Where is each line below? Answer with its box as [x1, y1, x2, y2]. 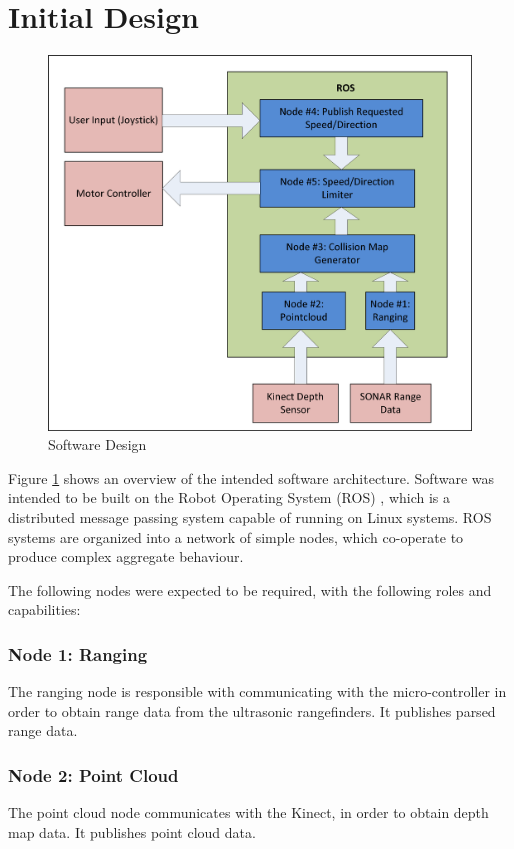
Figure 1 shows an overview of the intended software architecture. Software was [8, 467, 495, 488]
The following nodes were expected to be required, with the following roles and [8, 579, 492, 600]
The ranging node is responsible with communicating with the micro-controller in [8, 681, 507, 702]
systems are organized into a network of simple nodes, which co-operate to [8, 526, 464, 547]
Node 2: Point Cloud [8, 762, 179, 787]
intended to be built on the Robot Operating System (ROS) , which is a [8, 487, 451, 508]
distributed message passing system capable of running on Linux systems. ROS [8, 507, 492, 527]
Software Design [48, 434, 147, 455]
